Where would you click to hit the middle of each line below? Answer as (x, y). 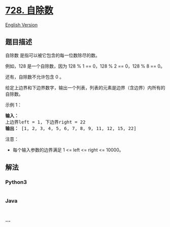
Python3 (16, 182)
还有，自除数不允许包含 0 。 (35, 77)
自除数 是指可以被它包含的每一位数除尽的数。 (53, 55)
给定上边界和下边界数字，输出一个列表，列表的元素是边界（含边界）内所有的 (85, 87)
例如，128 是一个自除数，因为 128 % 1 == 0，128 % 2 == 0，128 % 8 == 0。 (85, 66)
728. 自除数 (29, 10)
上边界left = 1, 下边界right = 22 (45, 122)
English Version (22, 25)
